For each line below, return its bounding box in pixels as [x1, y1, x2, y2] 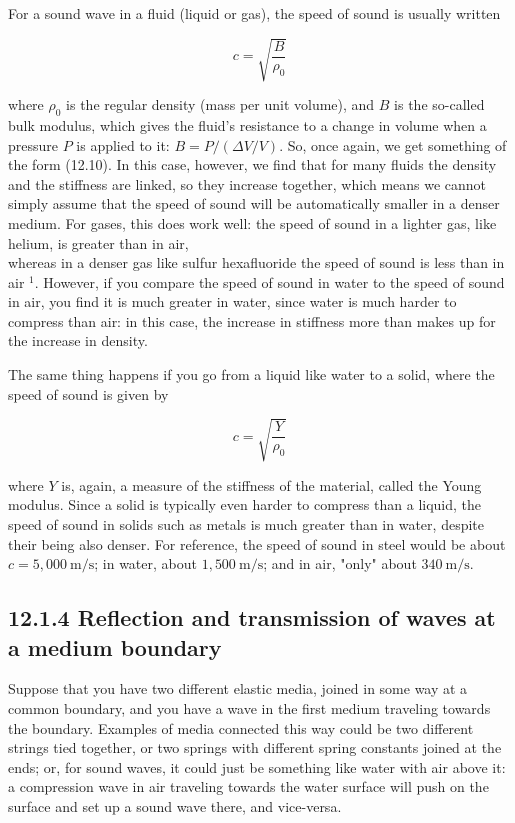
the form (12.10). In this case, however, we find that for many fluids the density [8, 154, 497, 175]
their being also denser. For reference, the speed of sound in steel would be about [8, 533, 506, 554]
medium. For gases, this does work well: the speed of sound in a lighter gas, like [8, 212, 497, 233]
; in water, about [94, 553, 197, 574]
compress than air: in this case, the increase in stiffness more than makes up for [8, 310, 496, 331]
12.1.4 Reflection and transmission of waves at [8, 602, 496, 633]
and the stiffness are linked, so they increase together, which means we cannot [8, 173, 487, 194]
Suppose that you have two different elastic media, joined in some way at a [8, 678, 468, 699]
